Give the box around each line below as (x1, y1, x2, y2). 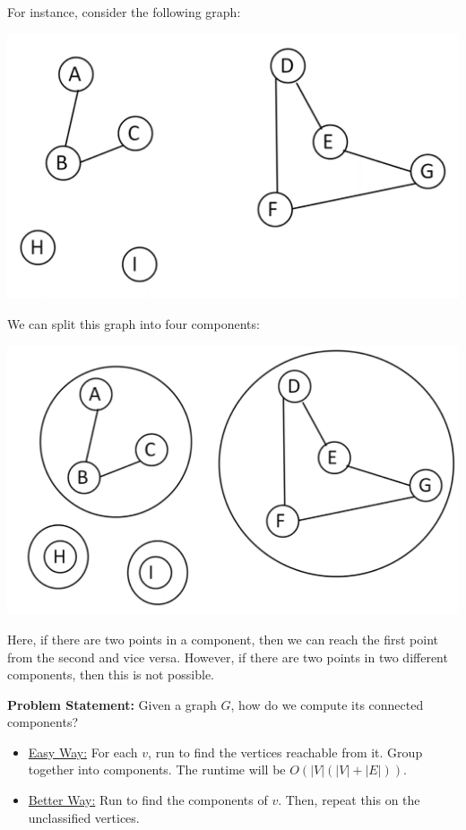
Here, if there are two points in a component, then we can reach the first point (7, 629, 438, 648)
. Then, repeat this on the (278, 791, 420, 809)
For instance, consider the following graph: (7, 3, 241, 21)
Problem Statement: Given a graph (7, 695, 217, 713)
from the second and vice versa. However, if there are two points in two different (7, 647, 448, 666)
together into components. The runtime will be (28, 760, 286, 779)
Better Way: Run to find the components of (28, 791, 268, 809)
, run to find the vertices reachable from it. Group (148, 742, 423, 761)
